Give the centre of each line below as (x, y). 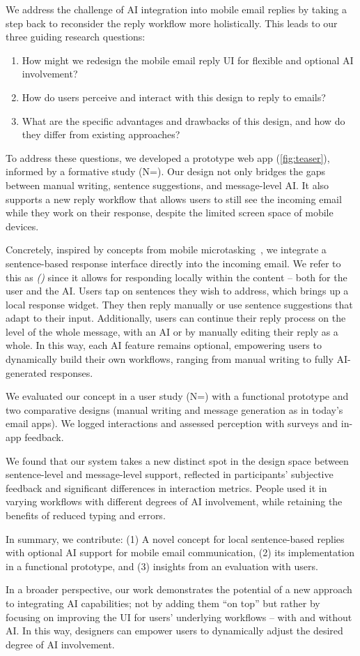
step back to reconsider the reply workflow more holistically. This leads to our (172, 23)
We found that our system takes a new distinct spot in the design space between (177, 460)
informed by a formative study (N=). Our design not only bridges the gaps (166, 171)
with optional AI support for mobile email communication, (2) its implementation (180, 552)
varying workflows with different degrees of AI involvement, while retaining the (174, 501)
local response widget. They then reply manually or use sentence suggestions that (179, 304)
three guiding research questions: (76, 37)
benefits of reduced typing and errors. (86, 515)
